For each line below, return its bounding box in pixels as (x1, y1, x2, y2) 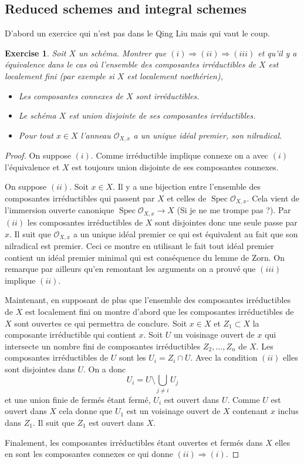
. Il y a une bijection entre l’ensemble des (113, 180, 261, 193)
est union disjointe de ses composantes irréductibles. (69, 109, 256, 122)
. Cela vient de (246, 192, 300, 204)
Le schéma (18, 109, 56, 122)
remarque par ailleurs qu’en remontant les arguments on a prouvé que (5, 263, 256, 275)
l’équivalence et (5, 160, 60, 173)
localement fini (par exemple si (5, 69, 114, 82)
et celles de (167, 192, 207, 204)
